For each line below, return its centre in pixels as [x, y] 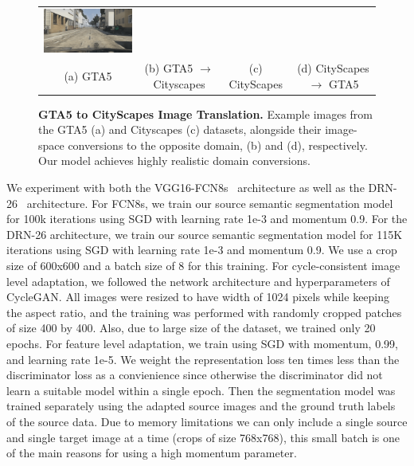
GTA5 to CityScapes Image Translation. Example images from [206, 114]
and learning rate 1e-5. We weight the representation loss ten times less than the [203, 359]
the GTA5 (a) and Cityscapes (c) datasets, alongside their [180, 129]
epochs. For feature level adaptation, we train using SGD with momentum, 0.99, [202, 343]
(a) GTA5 [88, 75]
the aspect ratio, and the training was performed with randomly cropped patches [204, 312]
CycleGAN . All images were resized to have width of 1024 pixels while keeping [198, 297]
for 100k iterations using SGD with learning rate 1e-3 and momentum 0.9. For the [207, 219]
